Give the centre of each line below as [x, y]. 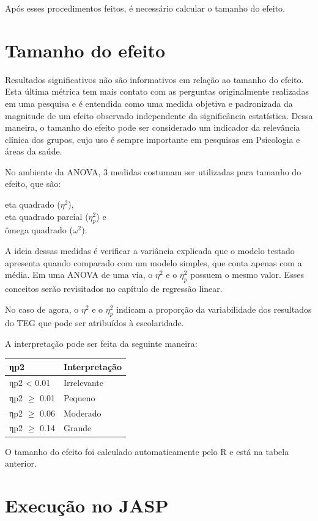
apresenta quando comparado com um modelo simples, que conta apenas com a [153, 262]
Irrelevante [84, 382]
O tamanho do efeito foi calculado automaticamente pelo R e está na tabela [147, 451]
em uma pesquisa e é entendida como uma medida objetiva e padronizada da [149, 103]
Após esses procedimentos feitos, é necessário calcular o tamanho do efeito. [145, 8]
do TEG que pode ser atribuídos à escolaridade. [94, 323]
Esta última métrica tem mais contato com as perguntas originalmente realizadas [157, 91]
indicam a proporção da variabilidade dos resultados [214, 309]
